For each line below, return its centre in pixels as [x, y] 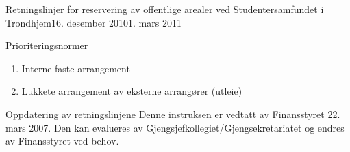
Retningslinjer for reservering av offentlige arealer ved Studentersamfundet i [165, 9]
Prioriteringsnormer [47, 45]
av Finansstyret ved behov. [62, 141]
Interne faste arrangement [76, 68]
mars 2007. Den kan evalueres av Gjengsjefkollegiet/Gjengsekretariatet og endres [175, 127]
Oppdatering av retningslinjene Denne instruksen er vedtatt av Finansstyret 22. [173, 113]
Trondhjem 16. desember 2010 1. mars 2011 [93, 22]
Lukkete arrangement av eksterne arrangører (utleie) [132, 91]
